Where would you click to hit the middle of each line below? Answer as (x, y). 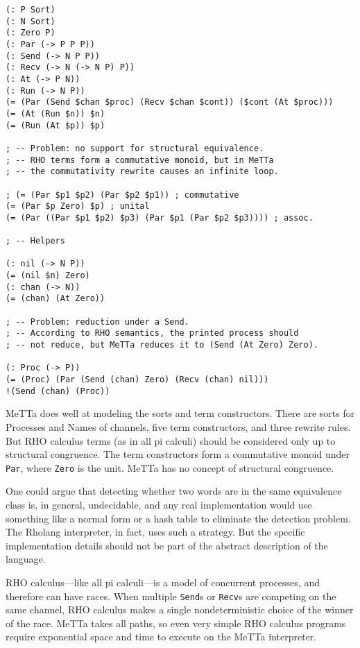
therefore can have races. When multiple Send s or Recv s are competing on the (171, 596)
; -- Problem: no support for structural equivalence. (135, 148)
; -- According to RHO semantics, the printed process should (152, 333)
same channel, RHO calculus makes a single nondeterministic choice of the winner (180, 609)
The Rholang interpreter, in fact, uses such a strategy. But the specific (155, 532)
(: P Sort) (31, 10)
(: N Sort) (31, 21)
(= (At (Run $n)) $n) (55, 113)
